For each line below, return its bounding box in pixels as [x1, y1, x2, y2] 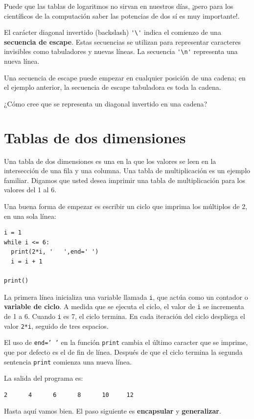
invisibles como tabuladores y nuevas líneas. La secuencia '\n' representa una [4, 46, 238, 56]
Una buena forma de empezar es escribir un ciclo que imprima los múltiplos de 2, [4, 201, 248, 211]
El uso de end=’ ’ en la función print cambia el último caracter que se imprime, [4, 337, 248, 347]
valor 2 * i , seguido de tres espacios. [4, 320, 109, 331]
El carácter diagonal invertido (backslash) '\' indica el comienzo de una [4, 27, 221, 37]
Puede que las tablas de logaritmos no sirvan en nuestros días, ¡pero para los [4, 1, 233, 11]
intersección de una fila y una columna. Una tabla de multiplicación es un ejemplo [4, 165, 251, 176]
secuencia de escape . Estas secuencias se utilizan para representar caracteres [4, 36, 241, 47]
